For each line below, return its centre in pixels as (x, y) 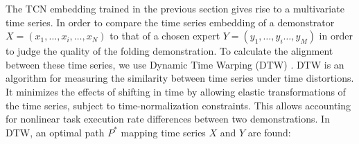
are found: (269, 132)
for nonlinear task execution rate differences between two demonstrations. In (168, 119)
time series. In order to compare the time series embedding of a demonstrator (170, 22)
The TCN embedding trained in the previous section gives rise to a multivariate (175, 8)
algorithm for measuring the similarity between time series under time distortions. (180, 78)
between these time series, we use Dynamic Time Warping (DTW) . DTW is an (175, 64)
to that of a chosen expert (165, 36)
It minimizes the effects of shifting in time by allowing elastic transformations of (176, 91)
